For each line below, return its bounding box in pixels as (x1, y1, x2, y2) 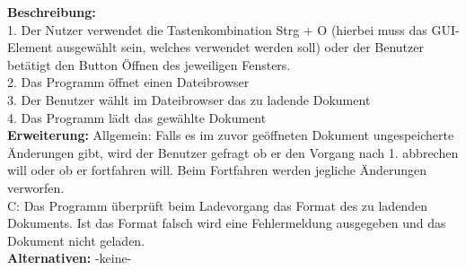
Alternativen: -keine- (7, 248, 132, 267)
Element (7, 38, 53, 57)
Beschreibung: (7, 3, 96, 21)
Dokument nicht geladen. (7, 231, 145, 249)
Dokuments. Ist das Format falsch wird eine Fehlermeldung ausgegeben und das (7, 213, 446, 232)
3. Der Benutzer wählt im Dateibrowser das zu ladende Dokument (7, 90, 371, 109)
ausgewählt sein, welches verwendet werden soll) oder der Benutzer (57, 38, 424, 57)
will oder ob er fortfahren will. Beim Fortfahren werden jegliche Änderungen (7, 161, 427, 179)
